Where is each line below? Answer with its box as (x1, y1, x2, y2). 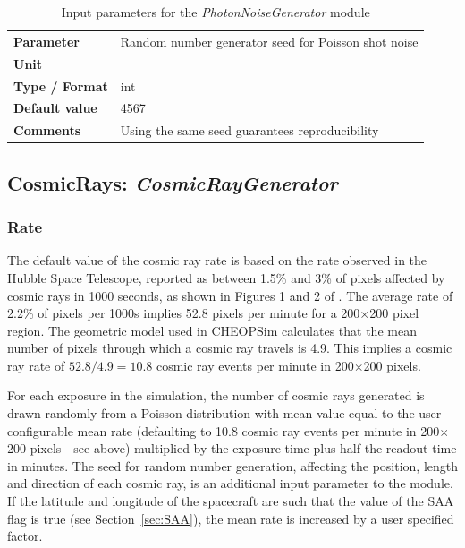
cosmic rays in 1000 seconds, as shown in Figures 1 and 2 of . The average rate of (7, 286, 453, 304)
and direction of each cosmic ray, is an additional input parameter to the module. (7, 474, 453, 492)
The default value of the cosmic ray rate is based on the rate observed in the (7, 251, 427, 270)
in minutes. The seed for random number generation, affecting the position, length (7, 456, 459, 475)
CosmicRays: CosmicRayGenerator (7, 168, 338, 196)
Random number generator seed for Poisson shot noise (120, 31, 418, 50)
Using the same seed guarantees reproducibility (120, 121, 379, 140)
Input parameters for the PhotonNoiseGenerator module (61, 3, 370, 21)
